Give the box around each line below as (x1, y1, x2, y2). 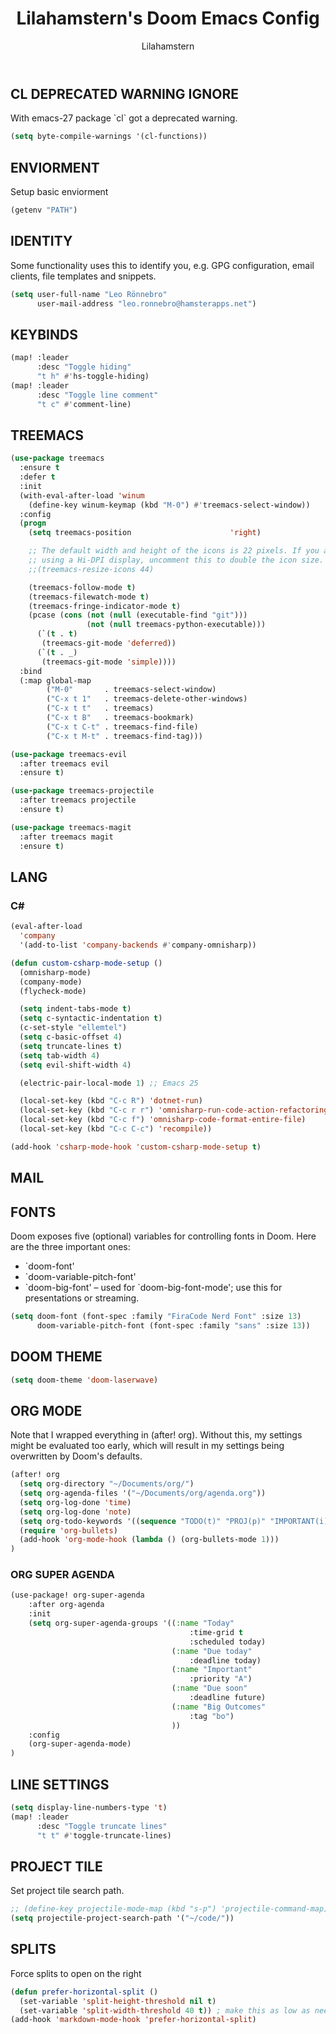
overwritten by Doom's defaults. (10, 1450, 143, 1462)
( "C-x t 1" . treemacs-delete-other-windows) (46, 694, 248, 704)
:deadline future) (189, 1693, 267, 1703)
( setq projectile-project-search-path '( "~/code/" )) (10, 1913, 235, 1924)
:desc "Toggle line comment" (36, 390, 159, 400)
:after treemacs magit (19, 832, 114, 842)
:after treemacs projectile (19, 795, 137, 806)
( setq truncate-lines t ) (19, 1041, 123, 1051)
